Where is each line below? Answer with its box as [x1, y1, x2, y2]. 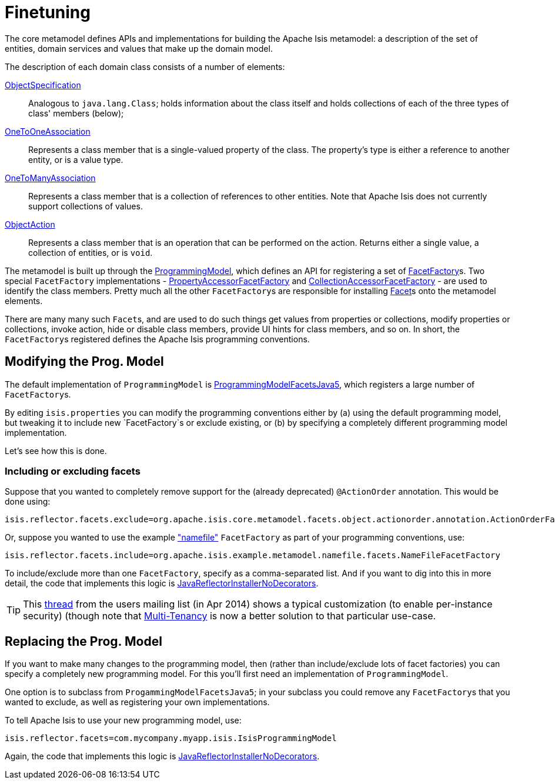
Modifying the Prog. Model [5, 354, 164, 369]
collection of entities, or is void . [28, 247, 153, 258]
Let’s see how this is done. [5, 445, 107, 456]
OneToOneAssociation [5, 126, 91, 136]
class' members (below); [28, 108, 124, 118]
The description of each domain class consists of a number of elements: [5, 61, 285, 72]
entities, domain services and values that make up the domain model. [5, 43, 273, 54]
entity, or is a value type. [28, 154, 123, 165]
